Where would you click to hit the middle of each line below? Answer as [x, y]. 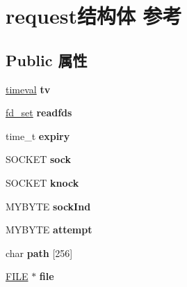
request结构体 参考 [94, 16]
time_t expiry [38, 135]
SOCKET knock [42, 182]
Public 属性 [47, 60]
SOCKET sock [39, 159]
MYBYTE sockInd [48, 206]
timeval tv [28, 89]
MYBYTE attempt [49, 230]
